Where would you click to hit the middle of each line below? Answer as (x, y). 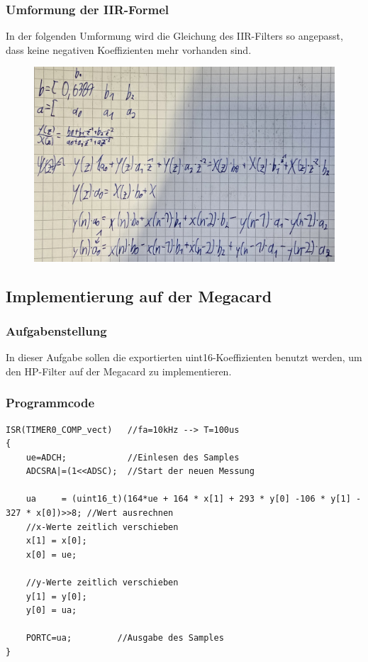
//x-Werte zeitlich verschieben (102, 527)
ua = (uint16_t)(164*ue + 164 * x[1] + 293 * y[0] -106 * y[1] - (194, 499)
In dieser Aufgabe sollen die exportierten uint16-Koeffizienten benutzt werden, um (184, 357)
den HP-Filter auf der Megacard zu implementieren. (119, 371)
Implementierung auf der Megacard (139, 296)
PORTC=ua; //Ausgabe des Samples (125, 638)
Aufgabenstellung (56, 330)
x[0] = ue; (51, 555)
